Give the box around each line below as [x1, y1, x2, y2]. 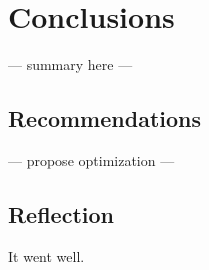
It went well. [8, 245, 85, 266]
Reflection [8, 198, 114, 229]
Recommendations [8, 103, 201, 134]
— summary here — [8, 54, 133, 75]
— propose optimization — [8, 149, 175, 170]
